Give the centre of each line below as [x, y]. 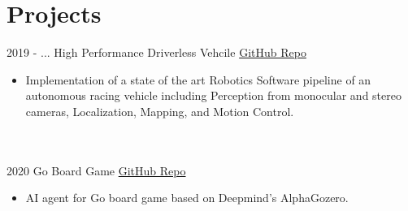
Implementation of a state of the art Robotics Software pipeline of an [198, 79]
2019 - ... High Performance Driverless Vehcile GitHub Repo [156, 52]
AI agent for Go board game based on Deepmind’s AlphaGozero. [187, 198]
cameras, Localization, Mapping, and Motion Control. [160, 111]
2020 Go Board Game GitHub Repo [96, 170]
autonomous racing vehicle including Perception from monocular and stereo [213, 95]
